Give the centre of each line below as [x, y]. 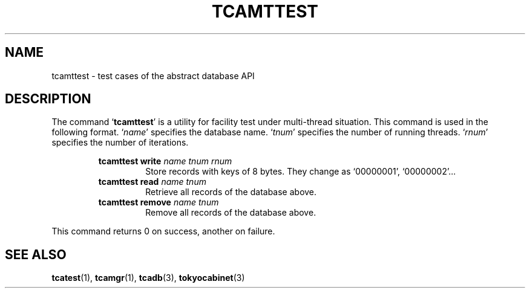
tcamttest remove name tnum [159, 202]
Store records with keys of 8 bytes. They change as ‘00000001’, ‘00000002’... [301, 172]
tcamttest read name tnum [152, 182]
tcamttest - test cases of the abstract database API [153, 76]
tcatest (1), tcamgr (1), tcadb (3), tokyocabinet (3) [148, 278]
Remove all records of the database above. [231, 213]
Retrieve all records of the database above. [231, 192]
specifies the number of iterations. [120, 143]
